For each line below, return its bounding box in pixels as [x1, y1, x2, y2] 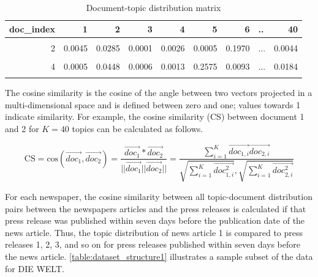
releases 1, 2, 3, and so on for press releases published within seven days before [5, 238, 300, 251]
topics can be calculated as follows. [72, 122, 203, 135]
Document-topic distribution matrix [86, 1, 221, 13]
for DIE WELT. [5, 262, 64, 275]
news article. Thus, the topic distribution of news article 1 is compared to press [5, 226, 303, 238]
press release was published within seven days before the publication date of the [5, 214, 305, 227]
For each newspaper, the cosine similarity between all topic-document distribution [5, 190, 312, 202]
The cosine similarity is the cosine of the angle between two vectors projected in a [5, 86, 312, 99]
